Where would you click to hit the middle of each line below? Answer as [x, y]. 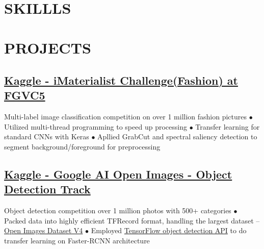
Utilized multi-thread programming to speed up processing [96, 126]
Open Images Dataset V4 [44, 230]
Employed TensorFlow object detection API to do [169, 230]
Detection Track [47, 189]
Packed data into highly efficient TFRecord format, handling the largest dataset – [132, 220]
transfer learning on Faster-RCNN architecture [77, 240]
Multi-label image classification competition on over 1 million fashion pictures [126, 117]
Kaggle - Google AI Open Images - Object [118, 174]
